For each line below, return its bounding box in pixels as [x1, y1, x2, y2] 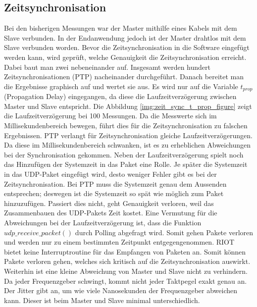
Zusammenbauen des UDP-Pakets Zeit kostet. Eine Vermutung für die [4, 207, 217, 218]
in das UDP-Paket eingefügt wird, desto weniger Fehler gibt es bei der [4, 168, 217, 179]
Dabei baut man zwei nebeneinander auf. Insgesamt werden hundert [4, 61, 210, 72]
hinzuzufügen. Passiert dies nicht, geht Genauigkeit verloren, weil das [4, 198, 214, 208]
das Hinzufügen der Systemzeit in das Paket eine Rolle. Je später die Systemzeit [4, 159, 248, 169]
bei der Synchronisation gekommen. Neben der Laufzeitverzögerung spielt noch [4, 149, 244, 159]
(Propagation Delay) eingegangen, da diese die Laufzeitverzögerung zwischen [4, 91, 237, 102]
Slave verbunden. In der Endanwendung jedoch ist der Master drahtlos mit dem [4, 32, 246, 43]
